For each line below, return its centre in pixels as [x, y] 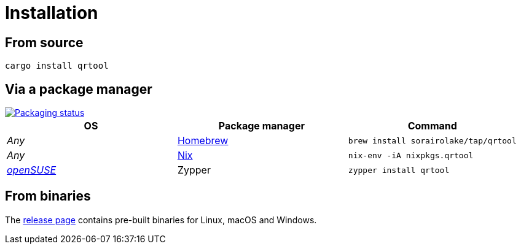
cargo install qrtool [57, 66]
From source [44, 42]
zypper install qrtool [399, 170]
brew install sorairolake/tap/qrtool [432, 140]
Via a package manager [79, 89]
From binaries [48, 196]
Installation [52, 13]
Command [432, 126]
